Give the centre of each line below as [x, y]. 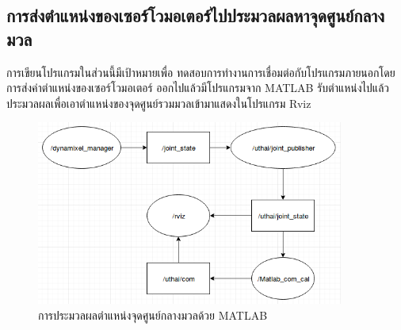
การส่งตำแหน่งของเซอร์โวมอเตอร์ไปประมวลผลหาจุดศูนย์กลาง [195, 15]
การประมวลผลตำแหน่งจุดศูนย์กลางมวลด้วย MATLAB [153, 315]
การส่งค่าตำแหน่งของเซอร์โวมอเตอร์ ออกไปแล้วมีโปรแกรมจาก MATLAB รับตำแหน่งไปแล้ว [198, 88]
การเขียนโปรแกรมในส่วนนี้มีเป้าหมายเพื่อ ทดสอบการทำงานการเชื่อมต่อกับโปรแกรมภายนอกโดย [201, 72]
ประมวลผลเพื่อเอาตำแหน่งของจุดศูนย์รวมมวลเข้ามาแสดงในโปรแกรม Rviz [159, 103]
